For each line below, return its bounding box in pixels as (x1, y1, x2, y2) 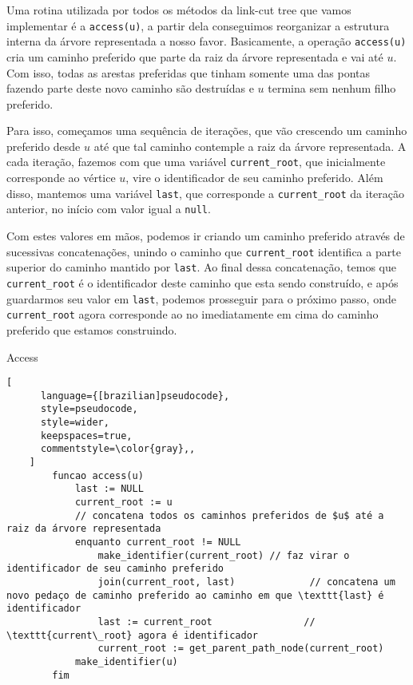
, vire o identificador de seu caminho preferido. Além (125, 169, 383, 186)
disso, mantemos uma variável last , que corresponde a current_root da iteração (6, 184, 405, 201)
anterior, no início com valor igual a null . (6, 200, 211, 217)
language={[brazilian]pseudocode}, (40, 390, 230, 402)
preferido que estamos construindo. (6, 321, 177, 338)
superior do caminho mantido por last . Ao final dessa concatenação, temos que (6, 259, 396, 275)
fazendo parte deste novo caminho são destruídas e (6, 80, 254, 97)
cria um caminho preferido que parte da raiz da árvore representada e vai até (6, 48, 383, 65)
